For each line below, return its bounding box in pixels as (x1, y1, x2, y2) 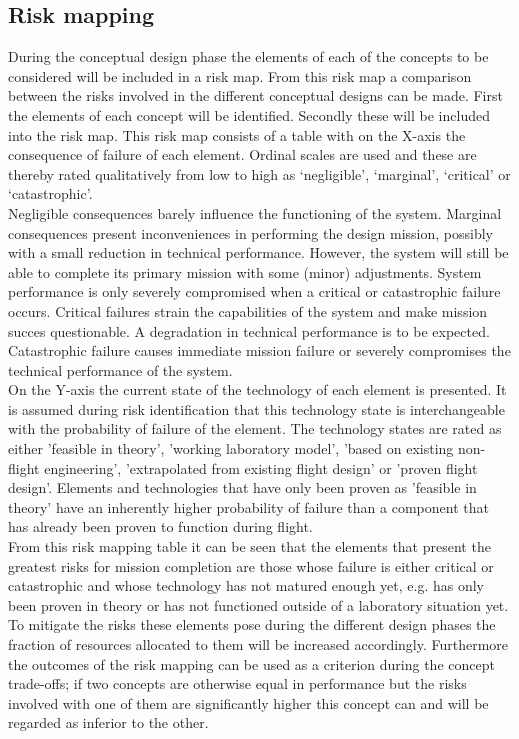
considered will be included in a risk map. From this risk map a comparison (8, 65, 472, 86)
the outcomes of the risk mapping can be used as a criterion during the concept (8, 653, 495, 674)
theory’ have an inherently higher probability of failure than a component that (8, 496, 489, 517)
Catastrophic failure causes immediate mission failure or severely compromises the (8, 340, 511, 361)
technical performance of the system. (8, 359, 233, 380)
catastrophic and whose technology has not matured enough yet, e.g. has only (8, 575, 484, 596)
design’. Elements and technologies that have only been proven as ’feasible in (8, 477, 477, 498)
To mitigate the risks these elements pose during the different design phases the (8, 614, 496, 635)
